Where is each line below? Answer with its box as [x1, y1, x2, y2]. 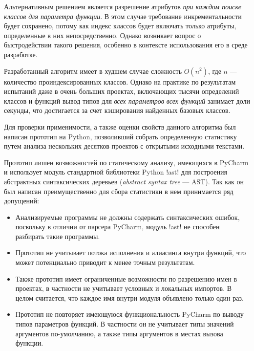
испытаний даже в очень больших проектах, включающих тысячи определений [4, 86, 239, 96]
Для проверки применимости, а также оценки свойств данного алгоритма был [4, 121, 236, 132]
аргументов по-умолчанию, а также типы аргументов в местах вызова [15, 328, 223, 338]
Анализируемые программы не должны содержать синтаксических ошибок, [15, 212, 240, 222]
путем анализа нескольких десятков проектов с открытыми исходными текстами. [4, 141, 245, 151]
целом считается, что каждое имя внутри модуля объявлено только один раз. [15, 292, 244, 303]
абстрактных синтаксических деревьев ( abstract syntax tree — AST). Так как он [4, 176, 244, 186]
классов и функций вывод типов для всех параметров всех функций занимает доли [4, 95, 250, 106]
